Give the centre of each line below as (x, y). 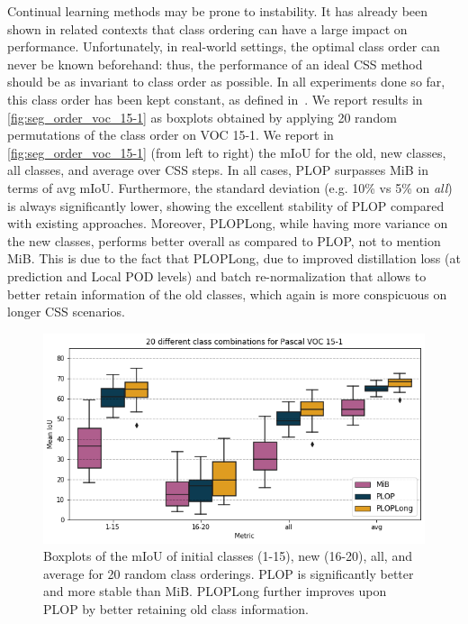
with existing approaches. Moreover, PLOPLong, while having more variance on (228, 223)
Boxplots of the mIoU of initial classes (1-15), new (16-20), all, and (228, 556)
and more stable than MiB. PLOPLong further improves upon (215, 591)
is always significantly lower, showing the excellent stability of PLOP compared (226, 205)
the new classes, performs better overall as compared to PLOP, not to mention (224, 240)
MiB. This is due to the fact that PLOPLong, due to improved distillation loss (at (234, 258)
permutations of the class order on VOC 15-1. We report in (171, 135)
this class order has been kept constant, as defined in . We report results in (215, 99)
